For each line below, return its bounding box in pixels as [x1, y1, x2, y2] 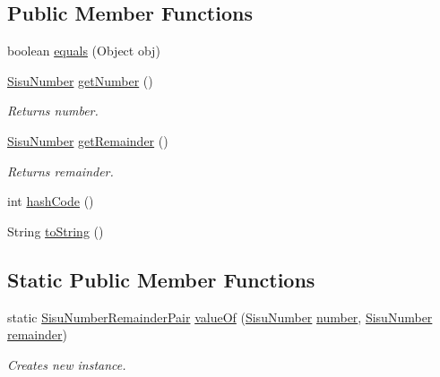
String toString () [7, 221, 104, 240]
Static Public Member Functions [7, 265, 315, 293]
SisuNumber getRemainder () [7, 131, 168, 150]
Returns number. [7, 101, 99, 120]
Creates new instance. [7, 355, 126, 373]
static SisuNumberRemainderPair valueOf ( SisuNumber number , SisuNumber [7, 307, 433, 326]
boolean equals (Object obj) [7, 41, 160, 60]
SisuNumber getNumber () [7, 71, 153, 90]
